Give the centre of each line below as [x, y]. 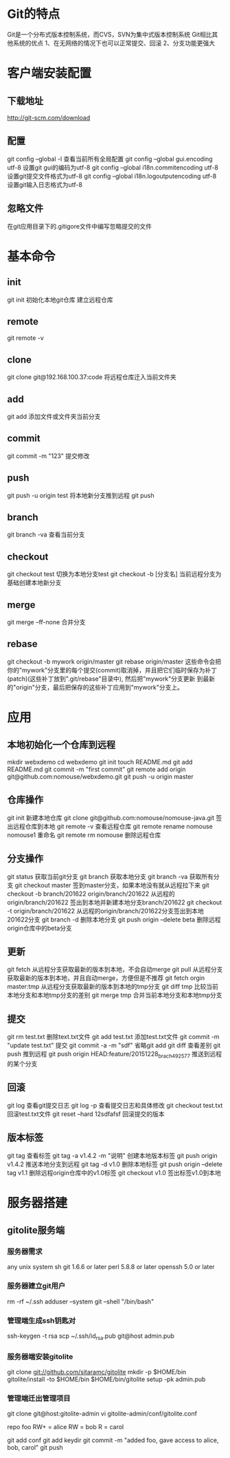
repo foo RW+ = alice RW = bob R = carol [66, 1427]
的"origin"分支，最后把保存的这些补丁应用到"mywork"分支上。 [95, 687]
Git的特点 [34, 14]
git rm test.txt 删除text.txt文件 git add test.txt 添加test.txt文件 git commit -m [113, 1037]
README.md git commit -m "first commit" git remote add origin [96, 769]
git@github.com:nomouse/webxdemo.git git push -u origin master [100, 776]
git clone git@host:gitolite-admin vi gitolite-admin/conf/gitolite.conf [102, 1414]
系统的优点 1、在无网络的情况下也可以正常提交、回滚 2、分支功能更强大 [114, 43]
